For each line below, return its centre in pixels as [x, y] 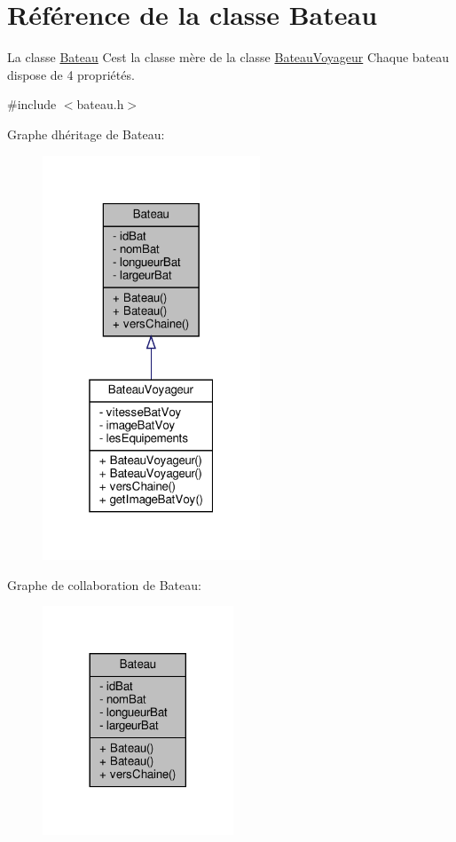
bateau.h [100, 104]
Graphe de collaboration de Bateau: [104, 584]
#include [32, 104]
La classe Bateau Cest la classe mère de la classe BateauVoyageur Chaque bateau [228, 57]
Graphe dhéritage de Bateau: [86, 134]
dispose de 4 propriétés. [71, 74]
